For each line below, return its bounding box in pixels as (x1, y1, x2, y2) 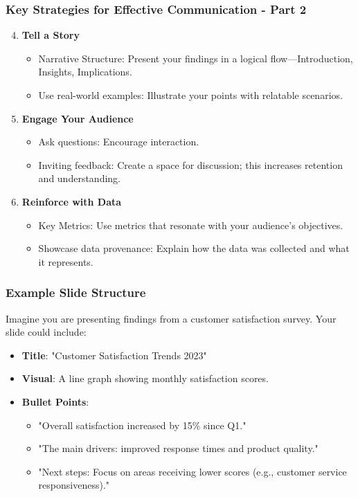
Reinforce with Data (21, 194, 122, 208)
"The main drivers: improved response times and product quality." (38, 441, 319, 455)
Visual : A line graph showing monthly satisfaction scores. (21, 371, 269, 386)
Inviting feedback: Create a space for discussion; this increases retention (38, 157, 343, 172)
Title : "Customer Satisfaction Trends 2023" (21, 347, 207, 362)
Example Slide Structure (6, 284, 146, 301)
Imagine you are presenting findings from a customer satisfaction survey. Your (6, 311, 337, 325)
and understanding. (38, 171, 120, 186)
